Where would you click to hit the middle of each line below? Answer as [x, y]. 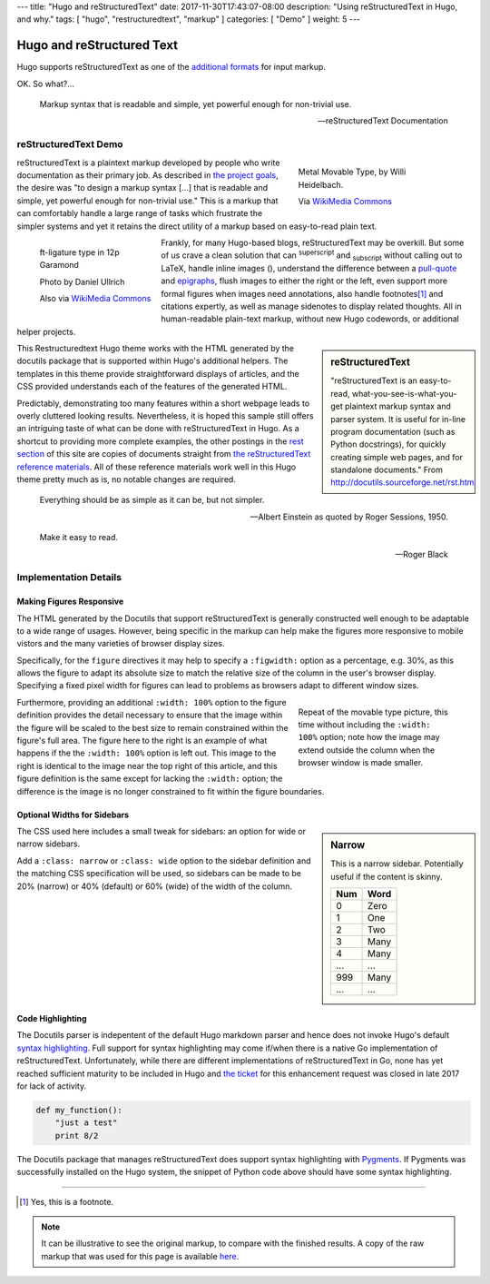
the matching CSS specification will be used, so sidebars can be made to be [159, 874]
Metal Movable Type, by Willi [352, 172]
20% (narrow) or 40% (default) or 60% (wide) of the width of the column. [155, 886]
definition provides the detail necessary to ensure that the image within [150, 715]
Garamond [59, 265]
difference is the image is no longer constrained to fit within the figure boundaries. [171, 791]
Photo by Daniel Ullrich [82, 281]
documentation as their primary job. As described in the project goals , [147, 175]
